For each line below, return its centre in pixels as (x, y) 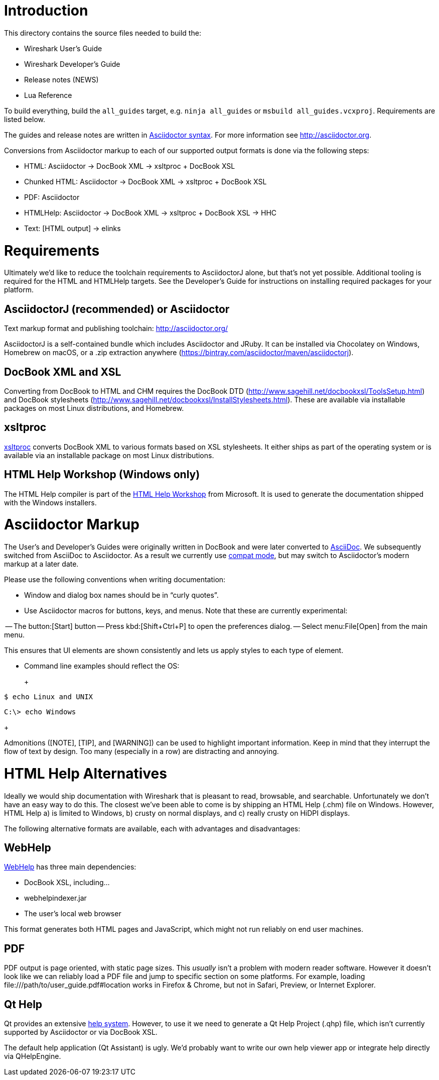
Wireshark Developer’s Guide (72, 64)
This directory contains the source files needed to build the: (103, 33)
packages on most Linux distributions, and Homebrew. (94, 408)
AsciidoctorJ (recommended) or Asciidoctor (117, 309)
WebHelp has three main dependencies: (70, 867)
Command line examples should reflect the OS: (102, 666)
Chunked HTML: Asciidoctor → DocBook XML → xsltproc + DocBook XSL (145, 181)
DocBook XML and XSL (63, 372)
